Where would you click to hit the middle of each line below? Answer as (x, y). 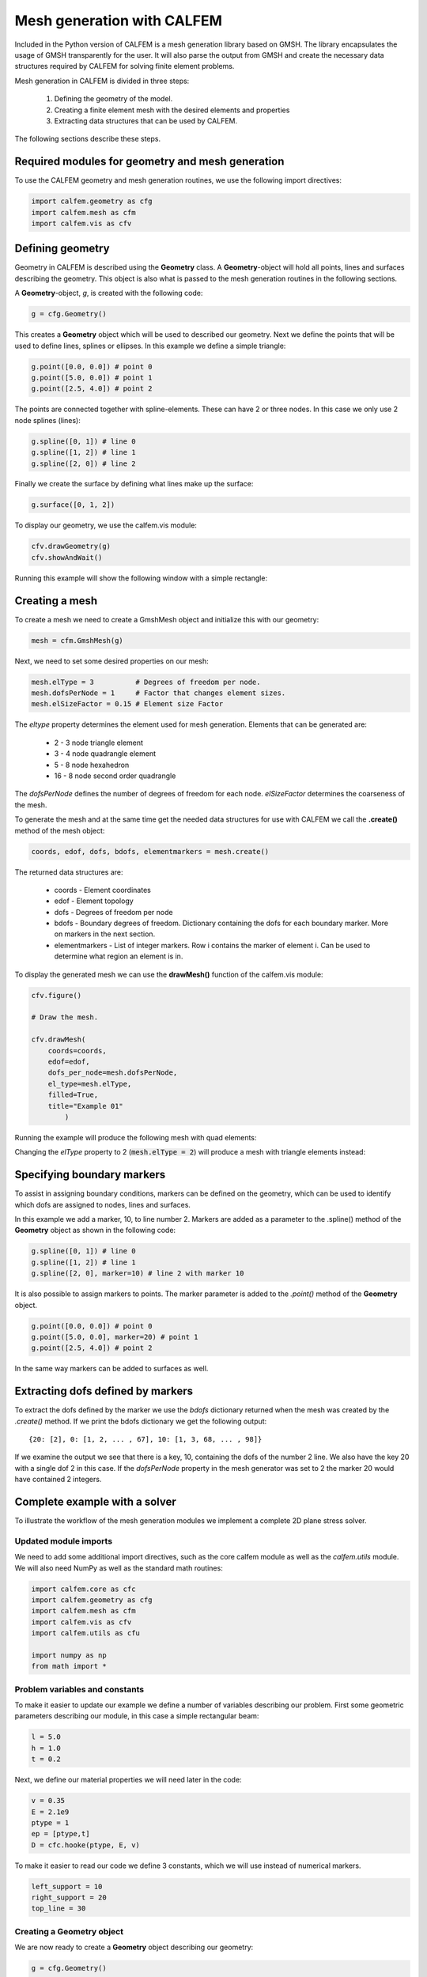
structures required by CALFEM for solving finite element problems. (125, 66)
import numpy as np (69, 1655)
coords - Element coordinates (103, 890)
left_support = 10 (67, 1886)
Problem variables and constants (79, 1689)
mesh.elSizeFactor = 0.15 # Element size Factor (127, 704)
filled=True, (73, 1095)
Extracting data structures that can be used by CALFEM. (146, 121)
